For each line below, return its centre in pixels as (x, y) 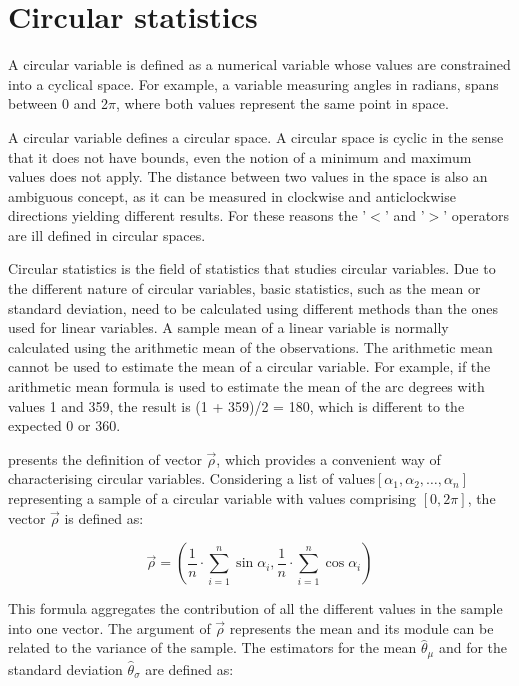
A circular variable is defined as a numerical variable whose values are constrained (259, 64)
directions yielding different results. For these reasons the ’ (187, 215)
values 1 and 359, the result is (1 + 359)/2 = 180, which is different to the (236, 405)
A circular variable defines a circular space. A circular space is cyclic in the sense (256, 136)
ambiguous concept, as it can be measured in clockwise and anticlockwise (232, 195)
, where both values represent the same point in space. (282, 103)
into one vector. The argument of (109, 627)
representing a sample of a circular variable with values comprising (212, 498)
